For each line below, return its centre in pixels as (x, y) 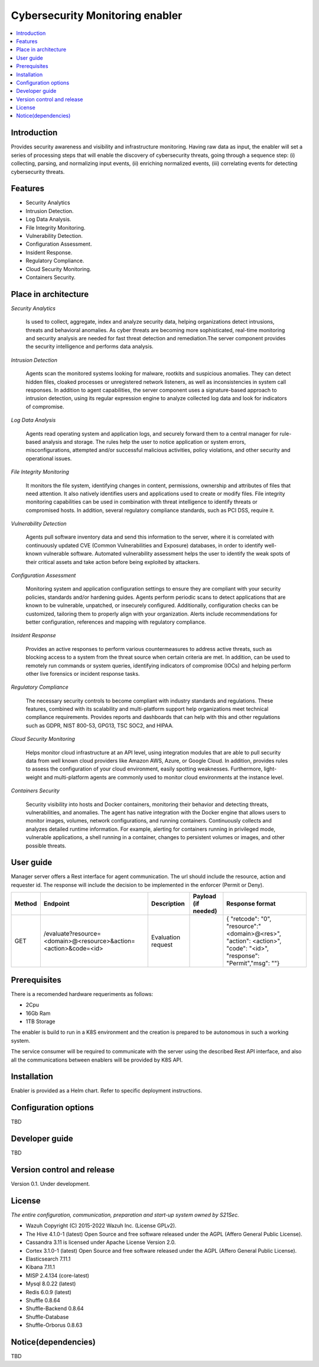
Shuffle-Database (47, 1317)
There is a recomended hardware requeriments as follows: (82, 994)
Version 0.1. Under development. (51, 1184)
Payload (205, 897)
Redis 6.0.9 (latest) (49, 1292)
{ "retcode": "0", (249, 919)
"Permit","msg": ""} (253, 963)
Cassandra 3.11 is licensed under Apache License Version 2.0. (101, 1242)
